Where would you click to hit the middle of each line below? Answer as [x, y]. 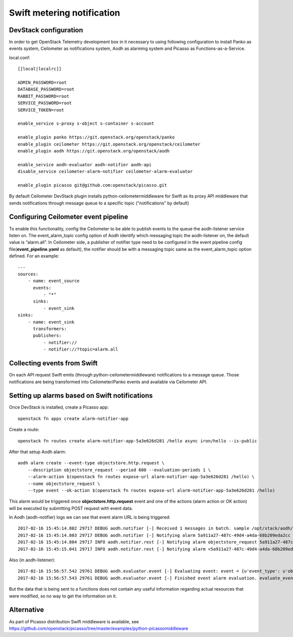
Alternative [26, 610]
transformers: [50, 329]
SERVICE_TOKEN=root [41, 110]
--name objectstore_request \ [64, 483]
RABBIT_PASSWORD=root [43, 96]
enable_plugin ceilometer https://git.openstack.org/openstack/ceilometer [109, 144]
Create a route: [24, 430]
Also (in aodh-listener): [32, 560]
